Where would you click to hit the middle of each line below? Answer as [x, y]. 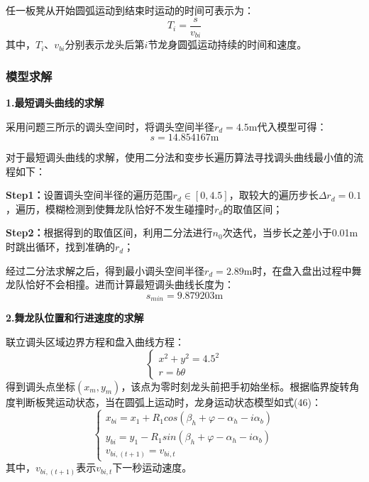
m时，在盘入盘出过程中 [298, 270]
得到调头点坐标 [40, 386]
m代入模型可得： [288, 126]
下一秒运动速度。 [152, 467]
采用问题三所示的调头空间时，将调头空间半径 [110, 126]
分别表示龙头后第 [105, 44]
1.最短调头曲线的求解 [55, 102]
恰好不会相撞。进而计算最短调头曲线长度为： [130, 284]
